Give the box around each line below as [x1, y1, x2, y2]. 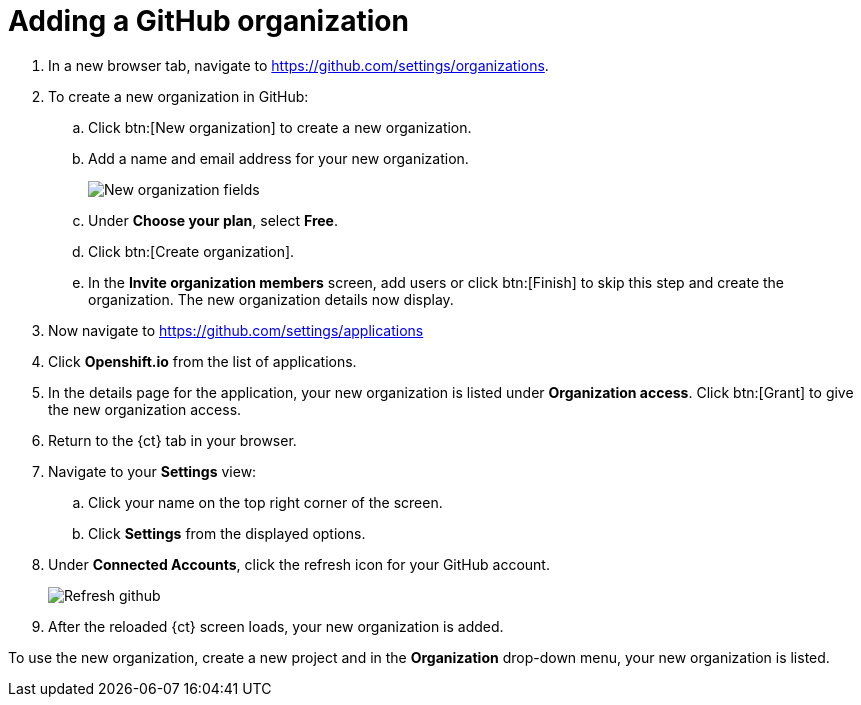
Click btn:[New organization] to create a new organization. [88, 118, 472, 136]
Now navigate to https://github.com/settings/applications [48, 321, 424, 339]
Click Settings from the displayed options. [88, 524, 366, 542]
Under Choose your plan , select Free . [88, 211, 338, 229]
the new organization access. [48, 400, 242, 418]
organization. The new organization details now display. [88, 290, 454, 308]
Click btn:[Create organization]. [88, 242, 295, 260]
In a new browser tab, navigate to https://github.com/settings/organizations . [48, 56, 549, 74]
